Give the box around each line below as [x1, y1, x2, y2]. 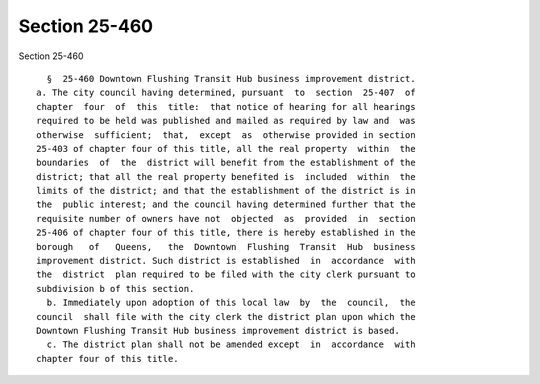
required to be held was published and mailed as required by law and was [36, 115, 416, 127]
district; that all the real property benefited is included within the [36, 171, 416, 182]
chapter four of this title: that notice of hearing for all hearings [36, 101, 416, 112]
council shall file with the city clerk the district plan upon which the [36, 311, 416, 322]
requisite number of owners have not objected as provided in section [36, 213, 416, 224]
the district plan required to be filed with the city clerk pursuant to [36, 269, 416, 280]
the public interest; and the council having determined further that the [36, 199, 416, 210]
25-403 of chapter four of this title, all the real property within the [36, 143, 416, 154]
